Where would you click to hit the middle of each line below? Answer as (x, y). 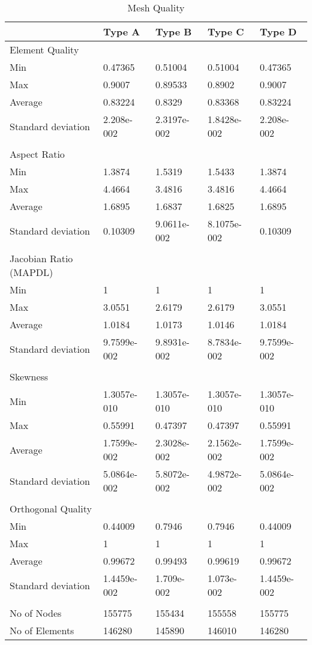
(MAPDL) (31, 272)
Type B (174, 31)
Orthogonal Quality (51, 508)
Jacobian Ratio (41, 258)
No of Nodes (36, 613)
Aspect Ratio (37, 154)
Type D (278, 31)
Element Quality (44, 49)
